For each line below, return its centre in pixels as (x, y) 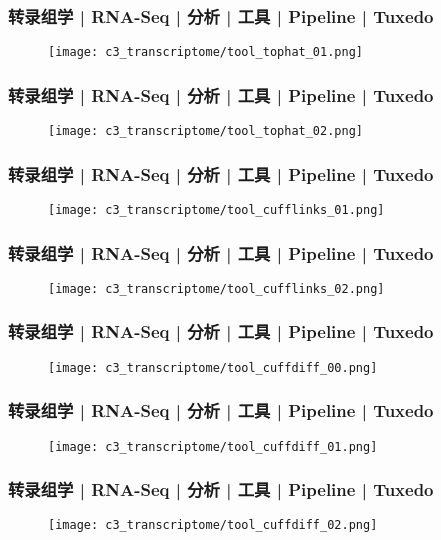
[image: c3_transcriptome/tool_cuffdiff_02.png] (213, 525)
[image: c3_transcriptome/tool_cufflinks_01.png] (216, 209)
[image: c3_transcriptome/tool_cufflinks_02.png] (216, 288)
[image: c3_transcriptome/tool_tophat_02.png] (205, 131)
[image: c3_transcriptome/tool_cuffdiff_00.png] (213, 367)
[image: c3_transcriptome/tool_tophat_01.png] (205, 52)
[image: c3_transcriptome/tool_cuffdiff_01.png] (213, 446)
